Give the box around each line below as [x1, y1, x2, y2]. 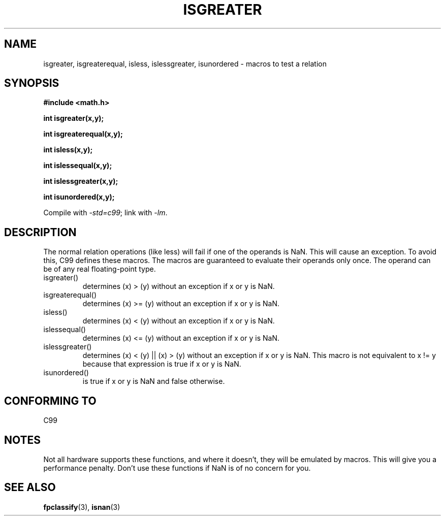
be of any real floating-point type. [43, 265, 156, 274]
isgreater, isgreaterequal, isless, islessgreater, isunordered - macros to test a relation [43, 59, 327, 68]
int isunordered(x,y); [43, 192, 115, 202]
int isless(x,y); [43, 145, 93, 154]
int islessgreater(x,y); [43, 177, 118, 186]
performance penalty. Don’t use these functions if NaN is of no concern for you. [43, 463, 311, 472]
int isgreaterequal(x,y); [43, 129, 123, 139]
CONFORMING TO [4, 394, 97, 407]
